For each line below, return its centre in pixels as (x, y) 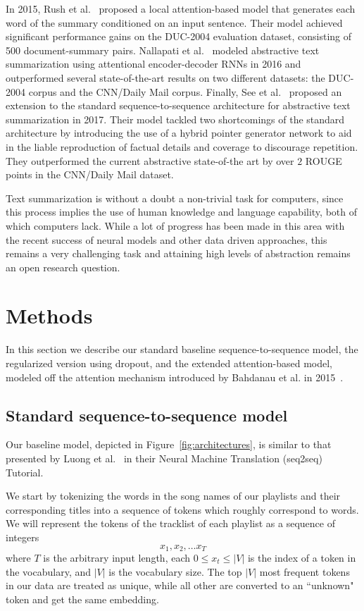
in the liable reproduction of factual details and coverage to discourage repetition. (182, 146)
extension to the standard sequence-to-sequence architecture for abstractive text (178, 105)
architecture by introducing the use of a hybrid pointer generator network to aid (179, 133)
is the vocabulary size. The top (175, 571)
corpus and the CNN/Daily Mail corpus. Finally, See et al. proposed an (185, 91)
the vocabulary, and (49, 571)
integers (23, 537)
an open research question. (63, 267)
